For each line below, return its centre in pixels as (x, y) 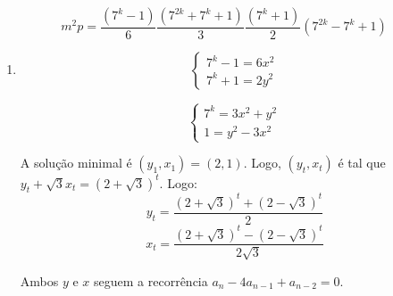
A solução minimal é (76, 163)
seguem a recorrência (151, 280)
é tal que (362, 163)
